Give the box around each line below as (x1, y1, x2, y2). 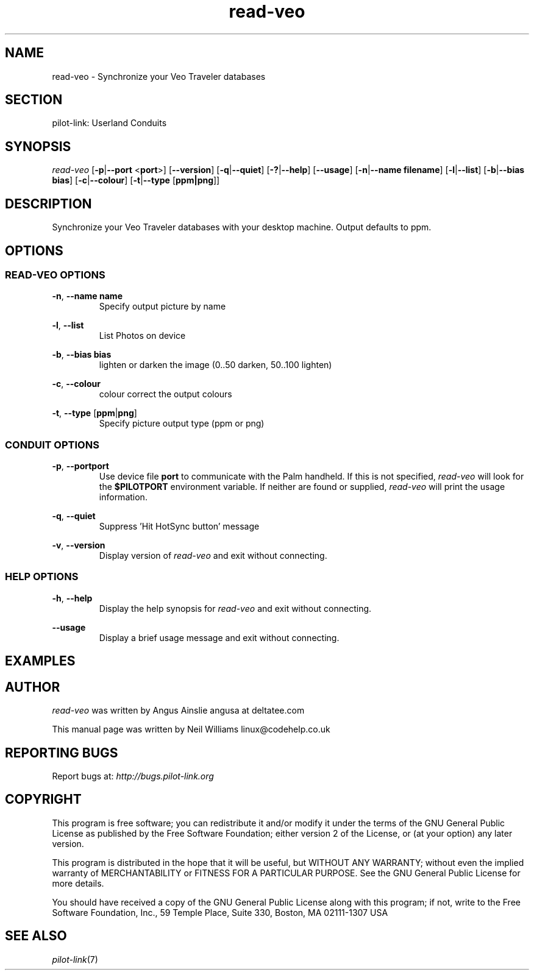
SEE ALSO (5, 928, 67, 944)
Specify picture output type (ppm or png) (99, 418, 265, 429)
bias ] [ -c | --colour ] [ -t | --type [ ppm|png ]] (52, 175, 220, 186)
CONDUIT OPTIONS (5, 438, 99, 451)
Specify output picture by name (99, 301, 226, 312)
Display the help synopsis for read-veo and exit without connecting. (99, 603, 372, 614)
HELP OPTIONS (5, 570, 79, 583)
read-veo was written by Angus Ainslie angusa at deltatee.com (52, 705, 305, 716)
